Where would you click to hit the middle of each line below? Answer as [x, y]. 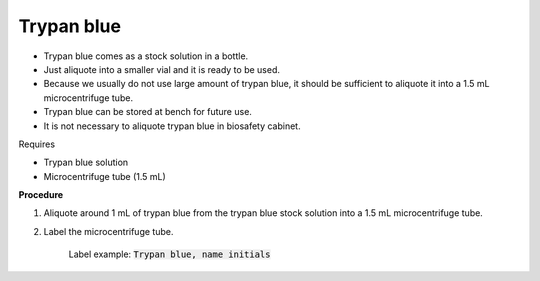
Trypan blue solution [86, 162]
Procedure [41, 195]
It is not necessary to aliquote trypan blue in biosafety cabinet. [172, 126]
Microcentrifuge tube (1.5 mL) [105, 176]
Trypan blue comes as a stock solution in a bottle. [146, 56]
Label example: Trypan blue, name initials [169, 254]
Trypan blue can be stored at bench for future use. [147, 112]
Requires [36, 144]
